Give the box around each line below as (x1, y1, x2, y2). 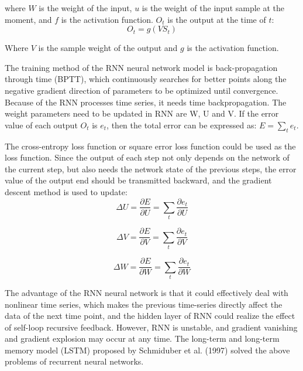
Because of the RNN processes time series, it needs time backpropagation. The (5, 96, 287, 108)
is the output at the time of (167, 13, 266, 25)
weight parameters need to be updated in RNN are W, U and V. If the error (5, 107, 279, 120)
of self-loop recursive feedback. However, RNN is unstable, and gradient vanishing (5, 321, 298, 333)
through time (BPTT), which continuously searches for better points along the (5, 73, 287, 85)
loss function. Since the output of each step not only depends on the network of (5, 151, 290, 164)
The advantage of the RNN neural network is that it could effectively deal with (5, 286, 288, 298)
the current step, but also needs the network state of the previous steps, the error (5, 162, 297, 175)
